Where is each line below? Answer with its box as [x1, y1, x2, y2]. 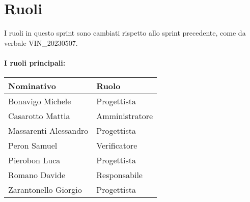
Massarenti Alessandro [8, 125, 89, 137]
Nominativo [8, 80, 56, 92]
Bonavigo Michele [8, 95, 71, 107]
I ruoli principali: [4, 57, 66, 68]
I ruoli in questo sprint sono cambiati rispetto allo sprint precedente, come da [4, 27, 246, 38]
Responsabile [96, 169, 143, 181]
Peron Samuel [8, 139, 58, 152]
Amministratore [96, 110, 153, 122]
